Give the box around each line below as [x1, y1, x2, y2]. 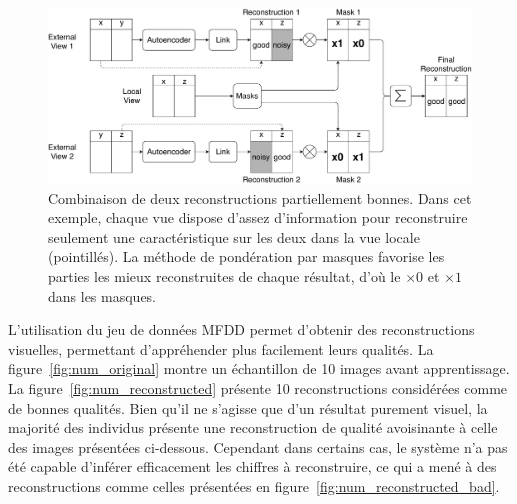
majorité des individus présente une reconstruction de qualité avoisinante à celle [8, 417, 498, 438]
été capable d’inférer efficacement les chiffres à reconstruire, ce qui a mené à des [8, 456, 497, 477]
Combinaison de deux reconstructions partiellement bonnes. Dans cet [48, 187, 472, 208]
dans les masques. [48, 285, 157, 306]
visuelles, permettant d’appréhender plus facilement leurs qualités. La [8, 338, 434, 359]
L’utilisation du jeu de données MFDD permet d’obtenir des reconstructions [8, 319, 475, 340]
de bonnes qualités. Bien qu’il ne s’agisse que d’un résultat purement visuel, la [8, 397, 488, 418]
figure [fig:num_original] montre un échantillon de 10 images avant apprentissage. [8, 358, 510, 379]
